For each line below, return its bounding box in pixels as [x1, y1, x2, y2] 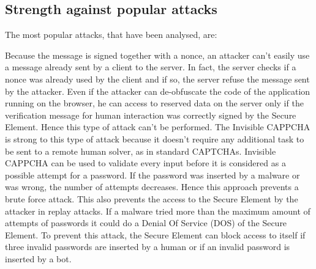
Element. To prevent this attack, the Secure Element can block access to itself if [5, 228, 306, 241]
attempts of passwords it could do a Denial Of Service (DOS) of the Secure [5, 216, 287, 229]
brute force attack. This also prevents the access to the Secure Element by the [5, 192, 298, 205]
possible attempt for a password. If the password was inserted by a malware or [5, 168, 300, 181]
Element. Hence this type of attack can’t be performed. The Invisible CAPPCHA [5, 120, 310, 133]
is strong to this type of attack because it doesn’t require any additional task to [5, 132, 304, 145]
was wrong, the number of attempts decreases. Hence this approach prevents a [5, 180, 299, 193]
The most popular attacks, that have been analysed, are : [5, 28, 217, 41]
